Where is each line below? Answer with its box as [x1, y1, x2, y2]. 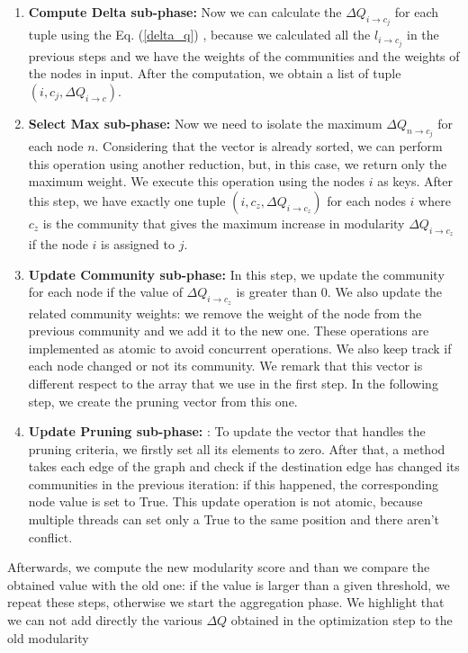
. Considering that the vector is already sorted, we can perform [94, 137, 443, 156]
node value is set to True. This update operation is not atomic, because [28, 492, 423, 511]
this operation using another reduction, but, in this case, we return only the [28, 154, 447, 173]
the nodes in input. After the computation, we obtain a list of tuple [28, 64, 401, 83]
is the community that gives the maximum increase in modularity [42, 213, 405, 232]
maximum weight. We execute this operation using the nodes [28, 172, 364, 191]
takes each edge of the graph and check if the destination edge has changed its [28, 457, 460, 476]
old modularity [7, 628, 89, 647]
